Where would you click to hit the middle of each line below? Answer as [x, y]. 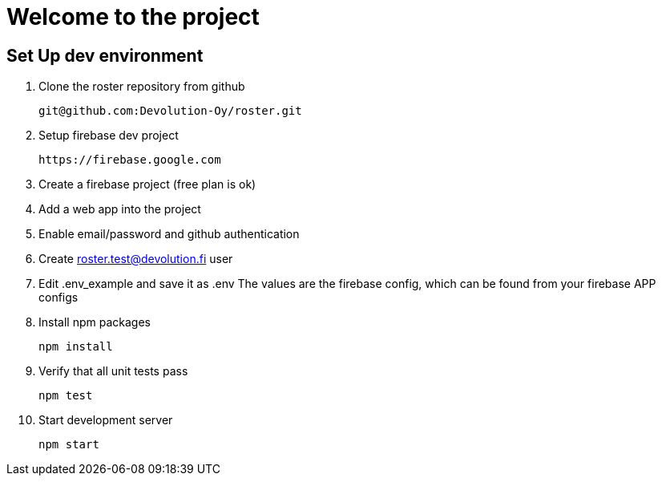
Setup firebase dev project [109, 136]
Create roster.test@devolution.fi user [136, 259]
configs [59, 298]
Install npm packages [95, 322]
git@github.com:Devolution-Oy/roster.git [170, 111]
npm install [76, 347]
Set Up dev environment [105, 55]
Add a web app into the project [120, 209]
